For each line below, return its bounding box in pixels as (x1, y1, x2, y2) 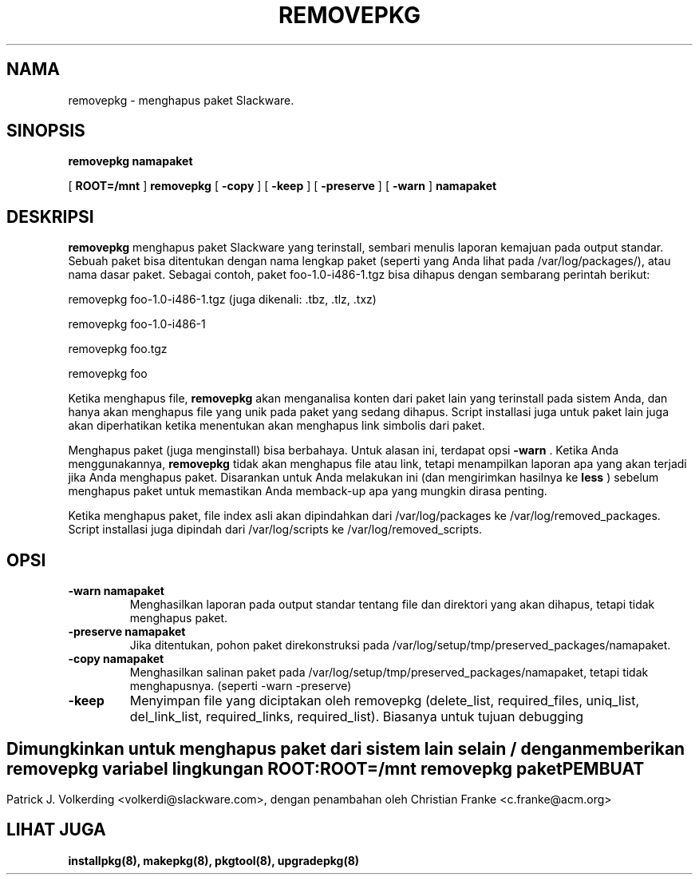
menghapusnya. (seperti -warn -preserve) (129, 679, 352, 693)
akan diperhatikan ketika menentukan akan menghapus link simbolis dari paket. (68, 419, 485, 433)
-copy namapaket (68, 652, 164, 666)
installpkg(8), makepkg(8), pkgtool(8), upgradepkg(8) (68, 853, 360, 867)
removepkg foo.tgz (68, 342, 168, 356)
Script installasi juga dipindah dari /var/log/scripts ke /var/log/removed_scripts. (68, 522, 483, 537)
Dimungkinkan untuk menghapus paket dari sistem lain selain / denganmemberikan (6, 738, 685, 759)
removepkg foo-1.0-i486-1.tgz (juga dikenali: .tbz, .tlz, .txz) (68, 292, 377, 307)
